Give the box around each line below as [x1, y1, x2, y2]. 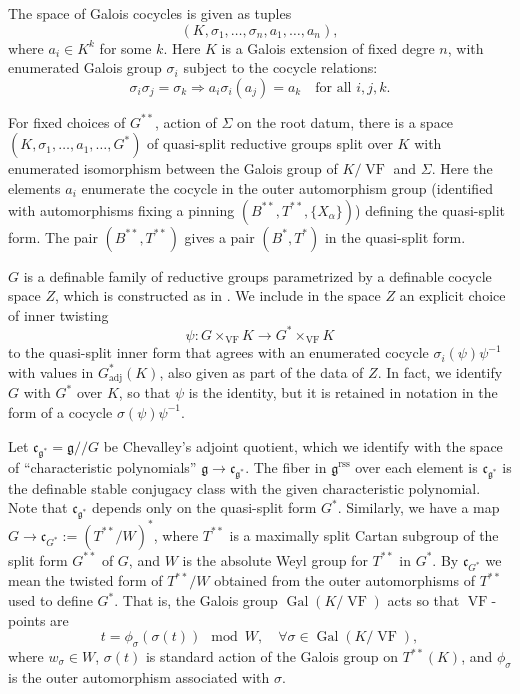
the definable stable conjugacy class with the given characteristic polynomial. [8, 477, 481, 498]
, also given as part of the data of [159, 361, 364, 382]
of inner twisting [8, 304, 109, 325]
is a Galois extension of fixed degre [221, 37, 435, 58]
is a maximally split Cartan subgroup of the [229, 524, 499, 545]
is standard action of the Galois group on [145, 646, 399, 666]
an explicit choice [399, 285, 506, 306]
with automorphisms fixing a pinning [8, 199, 235, 220]
